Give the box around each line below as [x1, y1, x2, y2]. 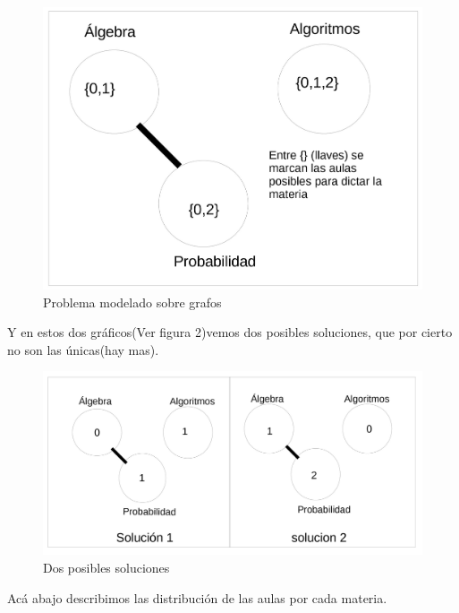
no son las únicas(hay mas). [7, 340, 159, 358]
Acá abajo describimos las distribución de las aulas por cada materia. [7, 588, 387, 607]
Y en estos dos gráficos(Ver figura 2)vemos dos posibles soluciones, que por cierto [7, 323, 453, 341]
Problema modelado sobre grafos [43, 292, 222, 311]
